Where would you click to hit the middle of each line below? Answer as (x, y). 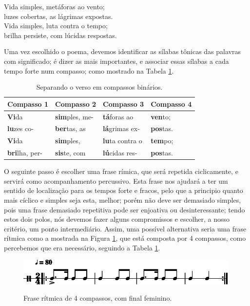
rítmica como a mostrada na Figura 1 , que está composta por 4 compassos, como (125, 238)
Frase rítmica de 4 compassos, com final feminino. (98, 298)
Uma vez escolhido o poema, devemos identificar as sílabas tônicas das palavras (122, 51)
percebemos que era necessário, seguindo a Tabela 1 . (82, 247)
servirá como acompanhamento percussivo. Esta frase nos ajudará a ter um (116, 181)
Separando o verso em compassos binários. (99, 87)
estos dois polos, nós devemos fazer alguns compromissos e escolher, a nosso (117, 219)
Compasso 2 (76, 104)
